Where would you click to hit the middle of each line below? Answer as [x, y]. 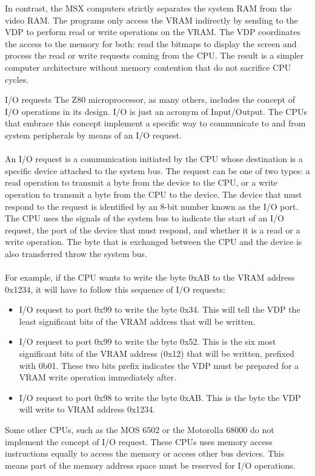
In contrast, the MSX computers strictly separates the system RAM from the [148, 8]
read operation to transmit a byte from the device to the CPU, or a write [141, 182]
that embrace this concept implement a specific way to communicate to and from [155, 123]
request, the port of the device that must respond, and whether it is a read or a [153, 230]
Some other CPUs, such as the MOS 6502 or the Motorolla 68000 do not [140, 429]
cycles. [17, 79]
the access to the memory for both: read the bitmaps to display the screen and [151, 43]
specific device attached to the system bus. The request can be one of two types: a [157, 170]
